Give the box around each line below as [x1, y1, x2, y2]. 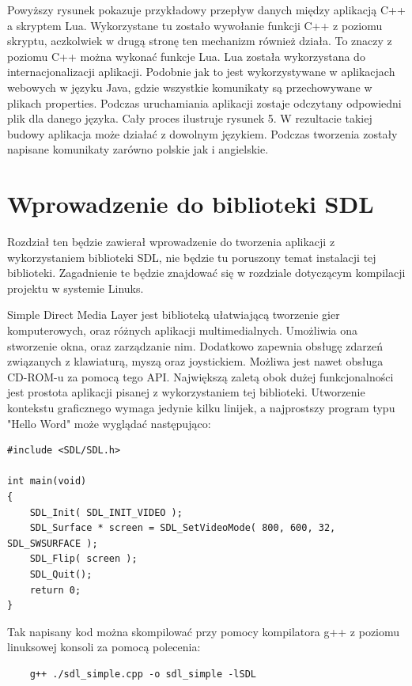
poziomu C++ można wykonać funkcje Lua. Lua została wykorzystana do [7, 47, 365, 64]
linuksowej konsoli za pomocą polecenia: [7, 639, 201, 655]
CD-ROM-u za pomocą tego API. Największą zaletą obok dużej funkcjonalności [7, 368, 394, 385]
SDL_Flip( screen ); [29, 553, 138, 565]
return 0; [29, 584, 81, 596]
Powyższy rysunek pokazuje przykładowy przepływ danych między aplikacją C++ [7, 2, 406, 17]
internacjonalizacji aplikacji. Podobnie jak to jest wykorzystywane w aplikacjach [7, 63, 395, 80]
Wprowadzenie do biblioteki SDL [7, 188, 374, 220]
